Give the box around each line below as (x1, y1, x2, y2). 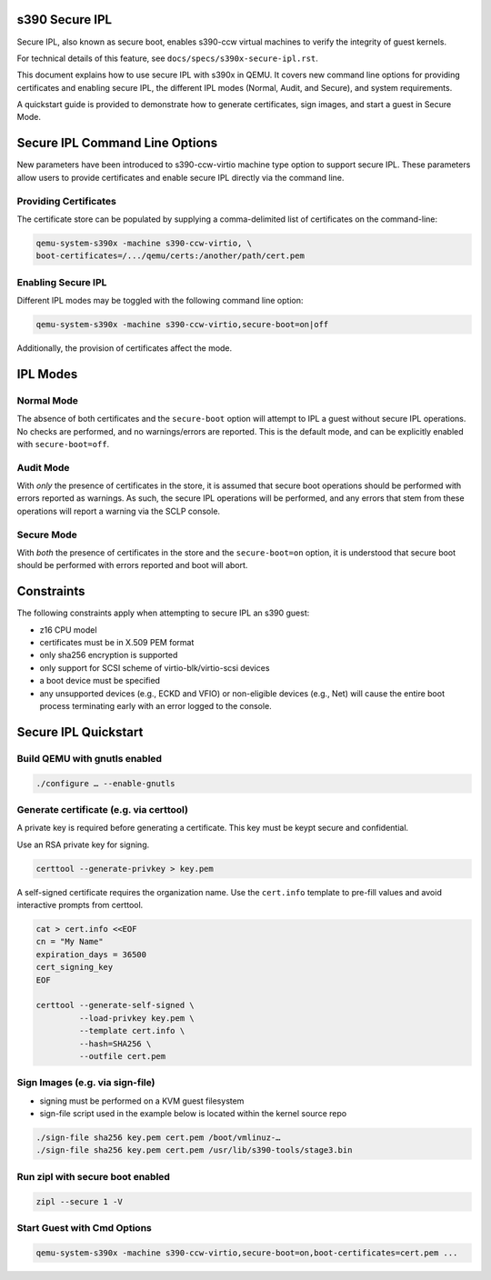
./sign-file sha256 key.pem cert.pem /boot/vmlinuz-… (35, 1133, 281, 1143)
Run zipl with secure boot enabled (16, 1170, 170, 1183)
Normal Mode (16, 394, 79, 406)
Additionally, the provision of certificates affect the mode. (16, 342, 233, 354)
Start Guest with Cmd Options (16, 1221, 152, 1234)
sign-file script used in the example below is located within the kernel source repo (39, 1108, 347, 1119)
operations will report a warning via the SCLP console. (16, 505, 221, 516)
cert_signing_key (35, 962, 114, 973)
